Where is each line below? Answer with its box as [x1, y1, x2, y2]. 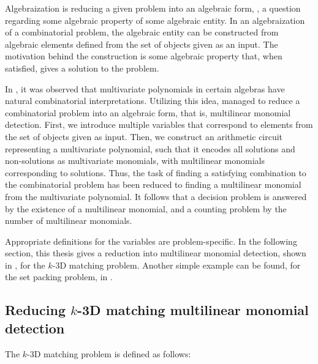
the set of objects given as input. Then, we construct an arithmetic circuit [5, 130, 283, 143]
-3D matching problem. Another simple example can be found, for [52, 258, 301, 271]
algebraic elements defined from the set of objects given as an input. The [5, 37, 278, 50]
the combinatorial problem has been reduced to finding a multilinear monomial [5, 178, 301, 191]
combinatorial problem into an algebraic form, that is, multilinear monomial [5, 106, 291, 119]
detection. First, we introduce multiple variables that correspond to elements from [5, 118, 313, 131]
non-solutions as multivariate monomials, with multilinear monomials [5, 154, 265, 167]
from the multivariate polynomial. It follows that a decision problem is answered [5, 190, 307, 202]
